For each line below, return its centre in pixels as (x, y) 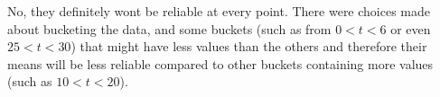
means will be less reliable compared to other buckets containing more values (220, 63)
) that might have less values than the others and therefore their (249, 46)
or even (411, 28)
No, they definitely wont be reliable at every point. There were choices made (219, 11)
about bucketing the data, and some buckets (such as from (169, 28)
